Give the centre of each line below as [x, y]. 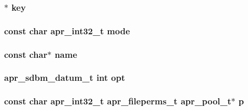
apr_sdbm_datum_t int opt [65, 78]
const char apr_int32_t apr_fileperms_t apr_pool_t [118, 101]
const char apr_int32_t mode [67, 30]
